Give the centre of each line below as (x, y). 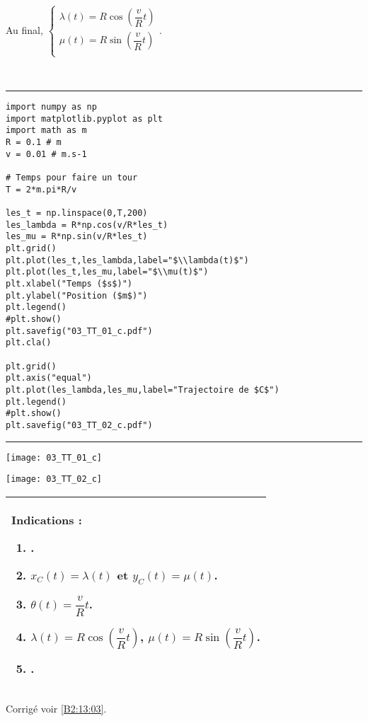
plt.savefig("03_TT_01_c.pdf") (79, 331)
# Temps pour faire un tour (72, 178)
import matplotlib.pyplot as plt (84, 119)
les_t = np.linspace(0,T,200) (77, 213)
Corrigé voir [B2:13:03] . (56, 709)
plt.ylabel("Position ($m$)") (77, 295)
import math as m (46, 131)
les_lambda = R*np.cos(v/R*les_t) (87, 225)
